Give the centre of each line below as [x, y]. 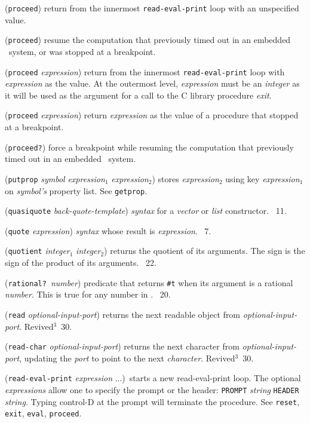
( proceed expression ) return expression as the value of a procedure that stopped [152, 115]
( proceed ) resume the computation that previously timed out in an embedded [148, 40]
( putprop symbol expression [55, 178]
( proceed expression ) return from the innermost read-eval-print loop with [145, 71]
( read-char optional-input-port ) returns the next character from [122, 346]
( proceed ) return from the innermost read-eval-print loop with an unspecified [152, 8]
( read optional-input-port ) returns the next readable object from [123, 314]
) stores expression [185, 178]
